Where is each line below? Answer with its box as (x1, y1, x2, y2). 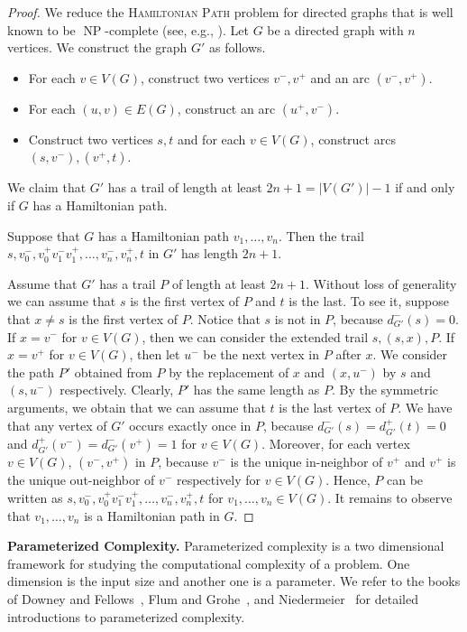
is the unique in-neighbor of (230, 452, 383, 471)
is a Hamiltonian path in (84, 506, 220, 525)
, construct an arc (177, 98, 276, 117)
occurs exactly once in (129, 415, 252, 434)
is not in (274, 309, 321, 328)
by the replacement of (169, 362, 289, 381)
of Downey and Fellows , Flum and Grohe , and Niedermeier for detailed (7, 589, 418, 608)
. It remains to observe (327, 488, 453, 507)
